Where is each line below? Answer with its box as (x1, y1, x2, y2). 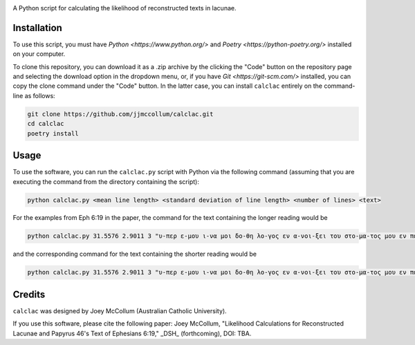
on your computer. (12, 50, 66, 58)
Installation (12, 21, 62, 34)
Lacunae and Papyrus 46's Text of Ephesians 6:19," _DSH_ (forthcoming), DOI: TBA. (12, 329, 252, 337)
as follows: (24, 91, 55, 100)
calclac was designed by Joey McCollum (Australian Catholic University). (12, 306, 228, 315)
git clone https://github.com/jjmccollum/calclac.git (27, 110, 214, 118)
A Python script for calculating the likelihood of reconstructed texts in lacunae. (12, 4, 237, 12)
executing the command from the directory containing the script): (12, 177, 200, 186)
